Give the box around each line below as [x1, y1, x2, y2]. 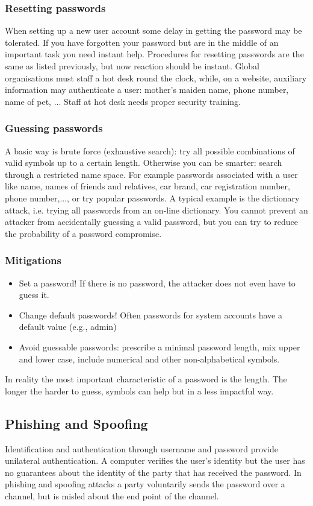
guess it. [19, 288, 49, 301]
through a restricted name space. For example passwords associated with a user [5, 168, 298, 180]
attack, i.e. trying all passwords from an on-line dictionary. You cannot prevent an [5, 203, 308, 216]
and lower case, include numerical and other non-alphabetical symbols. [19, 352, 280, 365]
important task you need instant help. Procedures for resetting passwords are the [5, 48, 304, 60]
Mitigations [5, 253, 61, 268]
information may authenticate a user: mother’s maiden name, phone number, [5, 83, 289, 96]
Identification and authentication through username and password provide [5, 442, 278, 455]
